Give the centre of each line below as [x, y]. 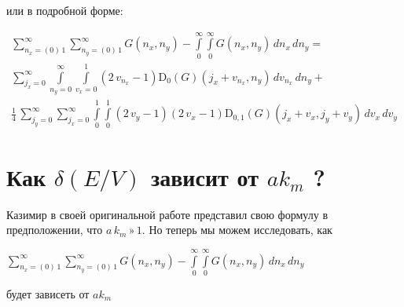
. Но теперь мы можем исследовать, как [237, 230]
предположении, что [55, 230]
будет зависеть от [48, 293]
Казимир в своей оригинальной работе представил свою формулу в [167, 214]
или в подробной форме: [65, 10]
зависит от [204, 176]
